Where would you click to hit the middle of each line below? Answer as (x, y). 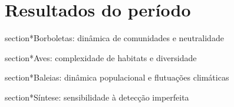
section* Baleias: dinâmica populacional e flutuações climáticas (117, 77)
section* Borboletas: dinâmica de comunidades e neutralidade (114, 38)
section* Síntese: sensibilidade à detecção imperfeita (97, 97)
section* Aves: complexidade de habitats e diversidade (101, 57)
